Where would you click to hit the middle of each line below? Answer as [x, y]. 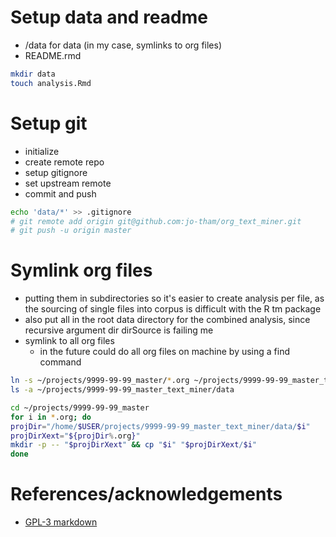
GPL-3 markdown [61, 522]
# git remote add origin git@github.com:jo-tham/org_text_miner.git [156, 221]
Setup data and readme [109, 17]
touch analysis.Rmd [51, 83]
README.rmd [53, 55]
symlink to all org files [69, 341]
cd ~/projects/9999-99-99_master [80, 407]
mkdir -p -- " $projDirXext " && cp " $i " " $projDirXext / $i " [133, 445]
